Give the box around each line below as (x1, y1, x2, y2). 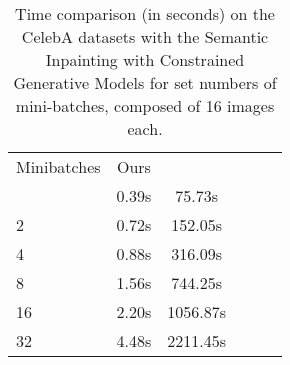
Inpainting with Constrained (45, 48, 245, 71)
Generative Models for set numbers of (13, 71, 277, 94)
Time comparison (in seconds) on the (15, 2, 275, 25)
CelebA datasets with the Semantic (21, 25, 269, 48)
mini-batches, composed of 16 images (15, 94, 275, 117)
